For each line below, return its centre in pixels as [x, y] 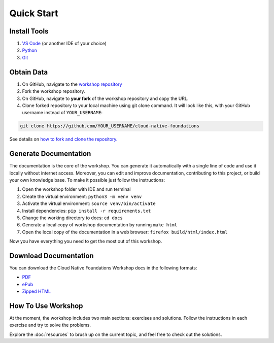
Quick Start [34, 13]
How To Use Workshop [46, 306]
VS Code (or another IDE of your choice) [64, 44]
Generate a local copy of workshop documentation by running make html [100, 225]
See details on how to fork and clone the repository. [63, 139]
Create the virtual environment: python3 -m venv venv [82, 196]
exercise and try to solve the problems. [50, 325]
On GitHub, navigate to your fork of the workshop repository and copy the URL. [105, 98]
